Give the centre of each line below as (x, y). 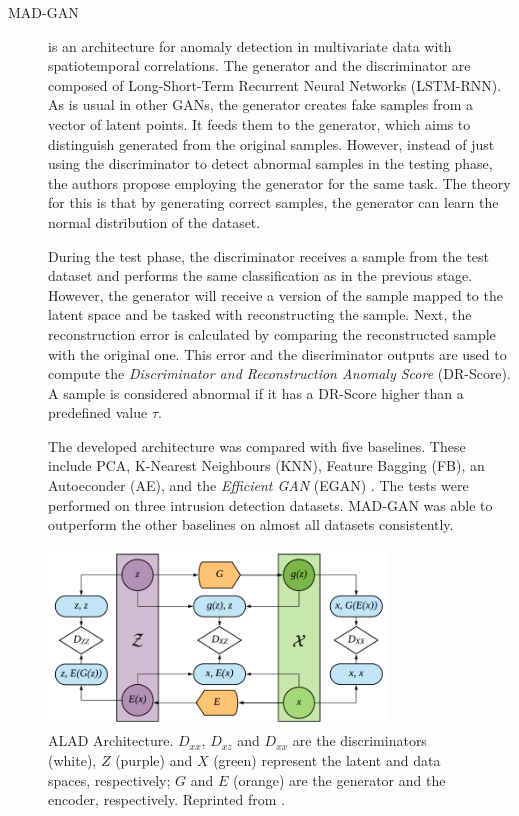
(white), (72, 759)
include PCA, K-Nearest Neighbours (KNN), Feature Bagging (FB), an (266, 465)
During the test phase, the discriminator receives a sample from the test (269, 255)
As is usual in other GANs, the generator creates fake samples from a (261, 104)
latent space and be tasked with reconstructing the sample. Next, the (260, 314)
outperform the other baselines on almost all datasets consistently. (251, 524)
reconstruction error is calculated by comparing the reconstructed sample (272, 333)
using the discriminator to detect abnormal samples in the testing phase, (270, 163)
